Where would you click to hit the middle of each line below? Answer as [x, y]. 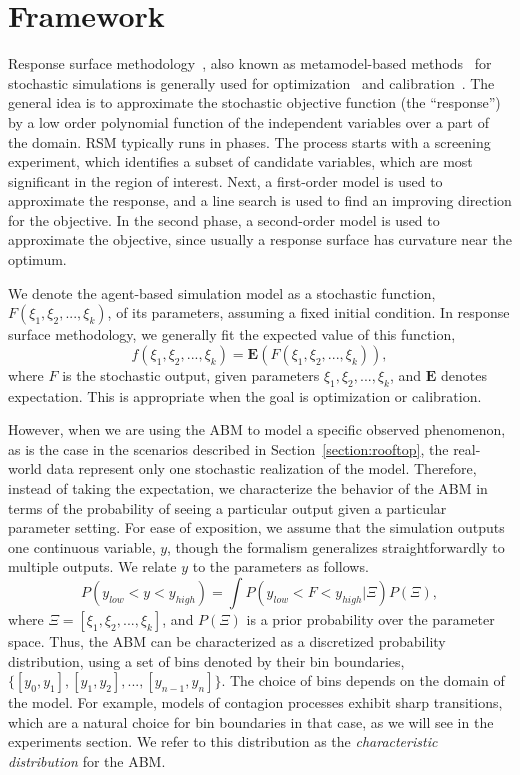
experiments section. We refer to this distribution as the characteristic [223, 741]
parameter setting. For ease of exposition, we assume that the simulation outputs [256, 527]
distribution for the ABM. [87, 760]
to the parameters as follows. [280, 566]
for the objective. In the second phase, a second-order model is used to [224, 219]
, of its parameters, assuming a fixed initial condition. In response [308, 312]
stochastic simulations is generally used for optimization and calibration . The [251, 82]
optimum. [37, 259]
